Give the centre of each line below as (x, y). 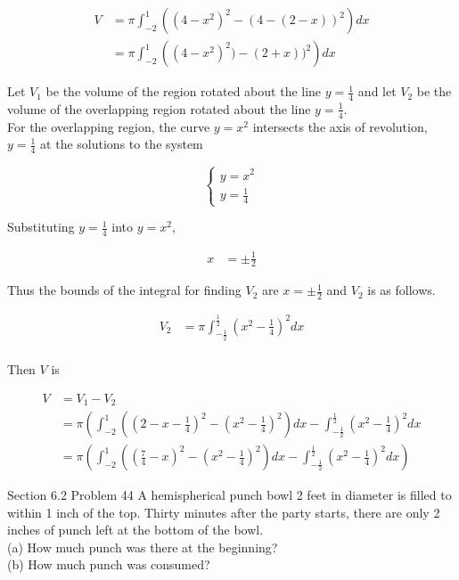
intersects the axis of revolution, (340, 126)
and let (377, 91)
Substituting (41, 227)
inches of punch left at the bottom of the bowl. (135, 530)
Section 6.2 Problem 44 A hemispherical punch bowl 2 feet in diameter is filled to (229, 495)
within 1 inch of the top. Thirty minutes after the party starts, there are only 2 (224, 512)
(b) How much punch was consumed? (109, 564)
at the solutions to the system (122, 144)
